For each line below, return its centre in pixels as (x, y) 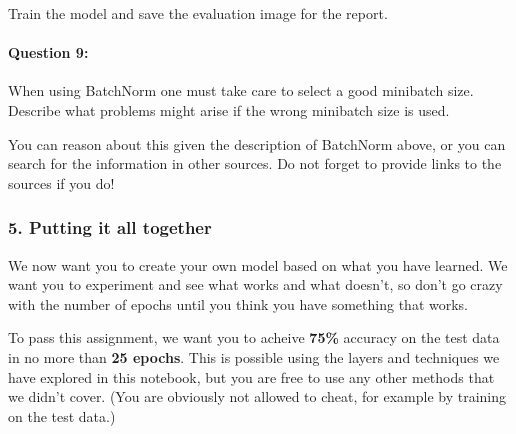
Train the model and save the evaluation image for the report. (198, 13)
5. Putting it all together (110, 227)
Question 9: (48, 52)
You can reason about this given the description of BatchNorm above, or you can (257, 143)
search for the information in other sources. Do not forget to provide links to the (255, 163)
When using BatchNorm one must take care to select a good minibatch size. (241, 90)
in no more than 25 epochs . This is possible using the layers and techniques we (254, 356)
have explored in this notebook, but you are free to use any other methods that (251, 376)
